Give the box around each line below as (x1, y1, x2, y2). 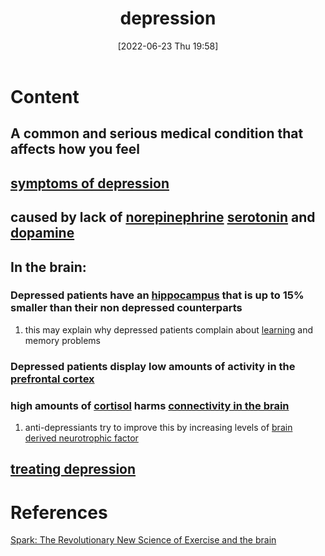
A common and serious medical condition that (10, 125, 304, 142)
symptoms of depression (10, 175, 170, 192)
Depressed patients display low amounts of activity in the (10, 359, 296, 373)
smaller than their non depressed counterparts (10, 301, 243, 315)
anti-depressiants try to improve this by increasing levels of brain (24, 422, 293, 434)
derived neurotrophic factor (24, 432, 139, 444)
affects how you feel (10, 141, 141, 158)
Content (10, 85, 80, 108)
